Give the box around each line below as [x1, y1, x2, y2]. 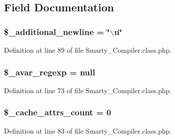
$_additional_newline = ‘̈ [4, 25, 110, 37]
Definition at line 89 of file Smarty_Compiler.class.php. [4, 45, 172, 55]
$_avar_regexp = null [4, 66, 96, 78]
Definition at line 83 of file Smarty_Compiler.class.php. [4, 125, 172, 136]
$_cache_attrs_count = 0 [4, 106, 111, 118]
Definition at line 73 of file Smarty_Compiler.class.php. [4, 85, 172, 95]
